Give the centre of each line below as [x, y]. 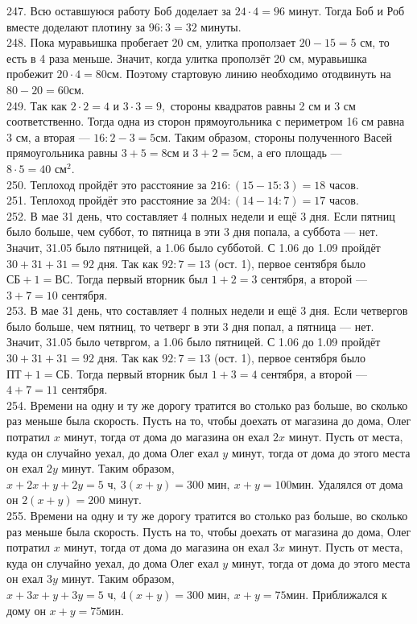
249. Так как [37, 105]
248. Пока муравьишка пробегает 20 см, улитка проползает [151, 42]
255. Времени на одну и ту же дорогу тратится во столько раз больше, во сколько [207, 515]
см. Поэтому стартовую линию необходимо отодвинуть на [249, 74]
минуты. [221, 26]
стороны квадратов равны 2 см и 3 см [263, 105]
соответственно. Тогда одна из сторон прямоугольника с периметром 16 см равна [206, 121]
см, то [375, 42]
